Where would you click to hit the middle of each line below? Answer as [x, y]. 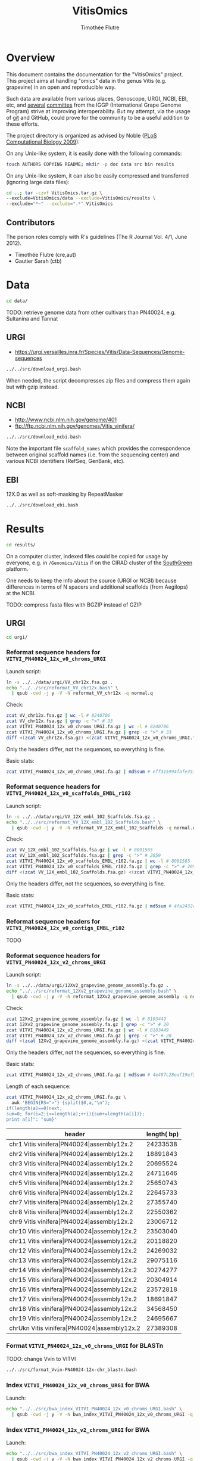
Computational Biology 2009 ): [43, 142]
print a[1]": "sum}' [32, 1119]
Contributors [31, 223]
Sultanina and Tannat [32, 318]
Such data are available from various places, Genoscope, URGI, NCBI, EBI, [97, 98]
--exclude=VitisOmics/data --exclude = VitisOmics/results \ [81, 198]
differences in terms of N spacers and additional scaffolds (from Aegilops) [97, 587]
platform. [17, 569]
